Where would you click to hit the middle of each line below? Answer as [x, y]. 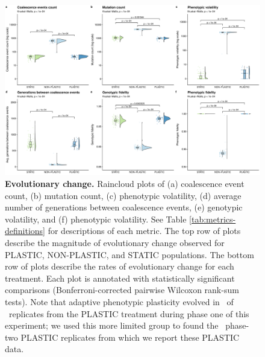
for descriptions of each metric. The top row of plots [144, 231]
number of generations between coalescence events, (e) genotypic [124, 207]
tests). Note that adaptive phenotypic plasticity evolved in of [119, 301]
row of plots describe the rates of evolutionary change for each [120, 266]
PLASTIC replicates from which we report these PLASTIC [130, 337]
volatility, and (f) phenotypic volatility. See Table [96, 219]
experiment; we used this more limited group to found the [112, 325]
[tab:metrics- [213, 219]
